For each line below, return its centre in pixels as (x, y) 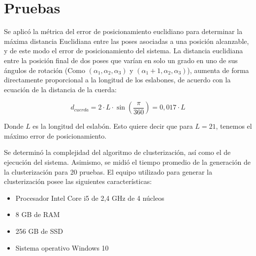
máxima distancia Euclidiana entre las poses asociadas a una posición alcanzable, (127, 41)
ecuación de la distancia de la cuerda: (60, 89)
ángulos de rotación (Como (45, 70)
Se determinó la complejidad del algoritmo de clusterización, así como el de (117, 152)
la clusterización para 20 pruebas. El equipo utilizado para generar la (108, 171)
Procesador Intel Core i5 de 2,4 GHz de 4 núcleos (90, 198)
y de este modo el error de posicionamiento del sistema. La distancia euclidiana (124, 51)
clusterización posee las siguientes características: (78, 181)
